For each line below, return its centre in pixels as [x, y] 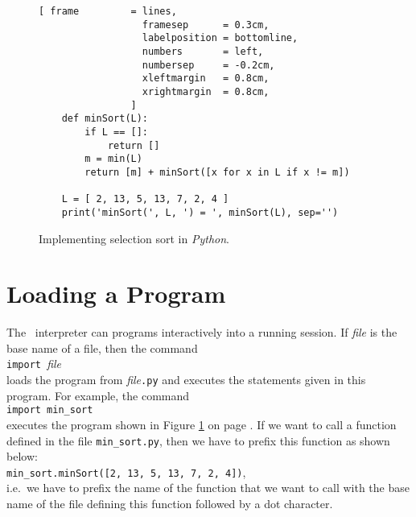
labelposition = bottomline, [220, 38]
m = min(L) [113, 159]
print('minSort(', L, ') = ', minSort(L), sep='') [200, 212]
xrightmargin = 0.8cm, [206, 91]
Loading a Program [116, 294]
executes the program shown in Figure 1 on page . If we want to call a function [202, 424]
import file [34, 364]
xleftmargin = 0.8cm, [206, 79]
